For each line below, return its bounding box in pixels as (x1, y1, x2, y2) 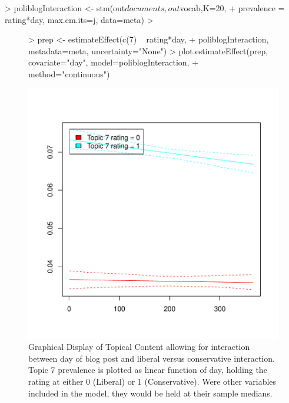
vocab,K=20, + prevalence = (180, 2, 285, 14)
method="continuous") (28, 67, 110, 80)
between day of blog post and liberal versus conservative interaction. (28, 352, 275, 364)
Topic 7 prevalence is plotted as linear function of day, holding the (28, 363, 267, 376)
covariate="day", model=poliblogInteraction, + (28, 56, 199, 68)
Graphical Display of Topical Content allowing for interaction (28, 340, 250, 353)
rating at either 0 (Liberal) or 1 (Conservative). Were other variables (28, 375, 277, 387)
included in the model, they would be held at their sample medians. (28, 386, 273, 399)
